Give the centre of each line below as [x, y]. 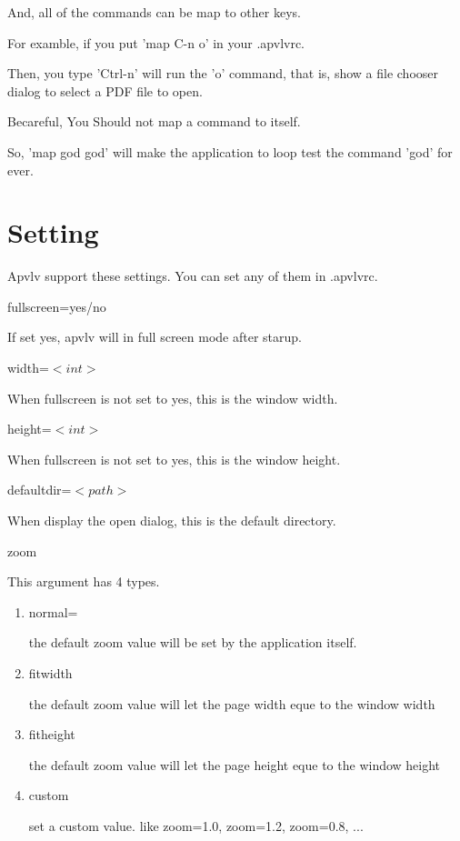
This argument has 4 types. [84, 581]
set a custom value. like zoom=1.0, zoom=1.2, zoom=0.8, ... [196, 825]
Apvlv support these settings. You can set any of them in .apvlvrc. [193, 276]
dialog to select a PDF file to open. [105, 90]
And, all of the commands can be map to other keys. [154, 12]
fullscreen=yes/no [57, 306]
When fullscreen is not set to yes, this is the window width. [173, 398]
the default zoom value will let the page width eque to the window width [232, 703]
